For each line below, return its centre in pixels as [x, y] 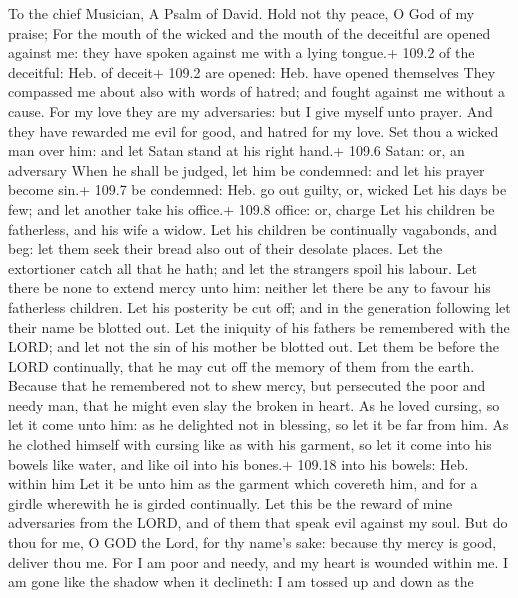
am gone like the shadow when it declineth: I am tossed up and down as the [241, 581]
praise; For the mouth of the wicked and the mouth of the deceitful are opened [249, 32]
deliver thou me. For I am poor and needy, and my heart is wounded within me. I [258, 561]
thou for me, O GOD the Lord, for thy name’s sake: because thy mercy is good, [252, 542]
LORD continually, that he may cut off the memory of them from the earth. [241, 365]
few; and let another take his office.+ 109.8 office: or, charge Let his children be [251, 208]
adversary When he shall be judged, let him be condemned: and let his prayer [246, 169]
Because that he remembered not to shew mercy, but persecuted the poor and [247, 385]
